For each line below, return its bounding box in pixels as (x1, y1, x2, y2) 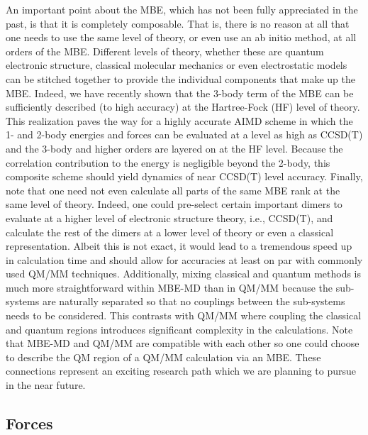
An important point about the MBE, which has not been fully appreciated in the (6, 2, 358, 16)
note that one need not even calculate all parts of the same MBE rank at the (6, 182, 340, 197)
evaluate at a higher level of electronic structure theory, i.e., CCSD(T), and (6, 210, 333, 225)
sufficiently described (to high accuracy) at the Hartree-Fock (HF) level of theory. (6, 99, 360, 114)
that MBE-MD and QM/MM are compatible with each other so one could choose (6, 336, 359, 351)
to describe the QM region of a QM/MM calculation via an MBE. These (6, 349, 321, 364)
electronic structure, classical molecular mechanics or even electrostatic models (6, 57, 347, 72)
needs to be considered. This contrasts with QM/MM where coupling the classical (6, 308, 362, 323)
